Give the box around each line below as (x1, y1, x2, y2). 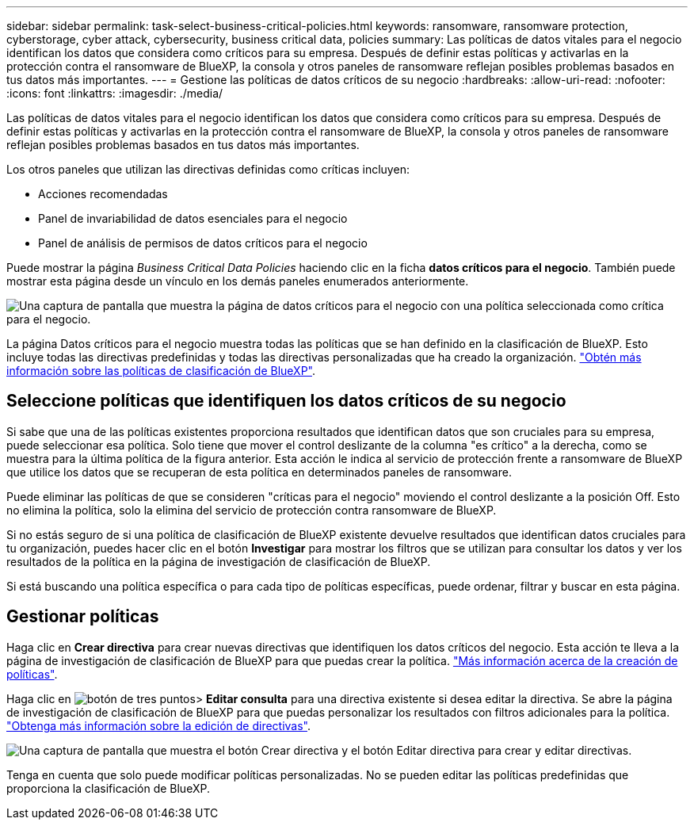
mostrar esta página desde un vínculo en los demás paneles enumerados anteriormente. (6, 274, 469, 288)
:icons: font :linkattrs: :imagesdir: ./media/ (6, 86, 223, 100)
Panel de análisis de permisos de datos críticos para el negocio (38, 236, 368, 250)
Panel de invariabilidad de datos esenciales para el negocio (38, 212, 348, 225)
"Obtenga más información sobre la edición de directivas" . (6, 718, 311, 732)
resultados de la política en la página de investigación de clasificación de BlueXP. (6, 554, 431, 568)
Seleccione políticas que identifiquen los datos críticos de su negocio (6, 391, 566, 411)
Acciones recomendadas (38, 187, 168, 201)
